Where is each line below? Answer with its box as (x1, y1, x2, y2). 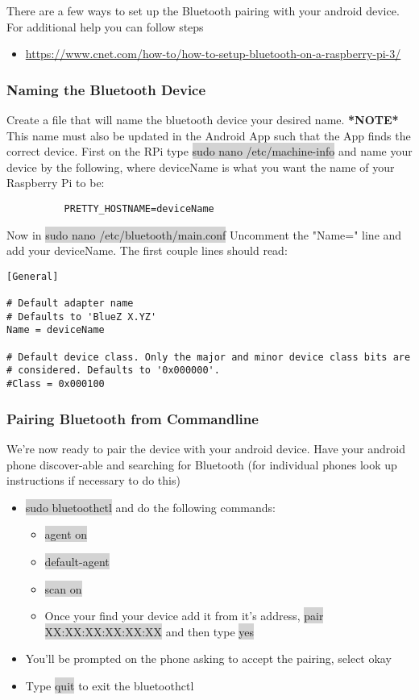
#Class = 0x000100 (6, 378, 105, 390)
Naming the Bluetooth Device (6, 79, 206, 99)
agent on (44, 526, 88, 543)
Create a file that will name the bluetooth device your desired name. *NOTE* (6, 111, 399, 127)
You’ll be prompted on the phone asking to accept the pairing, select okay (25, 650, 392, 667)
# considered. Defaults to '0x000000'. (6, 365, 220, 377)
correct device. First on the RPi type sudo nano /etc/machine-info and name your (6, 143, 413, 160)
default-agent (44, 552, 110, 569)
